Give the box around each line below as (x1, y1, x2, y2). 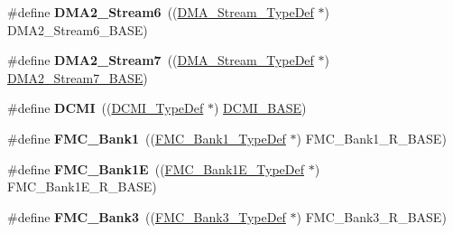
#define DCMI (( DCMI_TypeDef (7, 98, 204, 117)
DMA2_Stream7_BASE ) (7, 68, 148, 87)
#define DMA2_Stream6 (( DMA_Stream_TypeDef (7, 3, 314, 21)
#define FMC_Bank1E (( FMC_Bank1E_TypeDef (7, 159, 305, 178)
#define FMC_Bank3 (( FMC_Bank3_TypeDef (7, 207, 286, 226)
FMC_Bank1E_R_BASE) (7, 177, 157, 196)
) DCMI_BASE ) (213, 98, 307, 117)
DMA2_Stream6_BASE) (7, 20, 148, 39)
